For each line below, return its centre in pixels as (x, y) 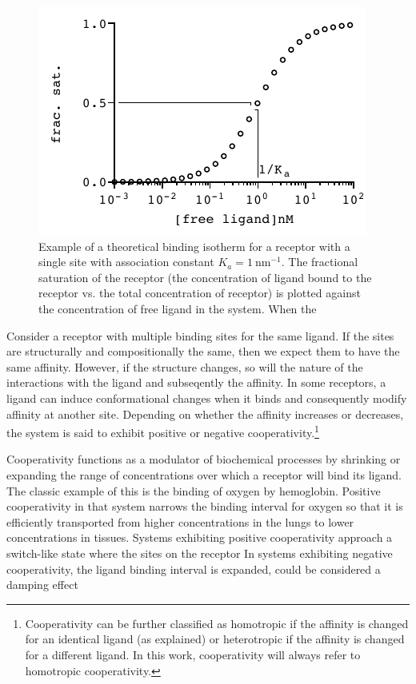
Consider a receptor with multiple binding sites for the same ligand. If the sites (200, 335)
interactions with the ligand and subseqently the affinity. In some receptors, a (196, 382)
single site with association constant (126, 262)
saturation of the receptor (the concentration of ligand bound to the (205, 277)
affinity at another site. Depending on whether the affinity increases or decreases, (205, 414)
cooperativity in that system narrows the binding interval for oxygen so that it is (205, 506)
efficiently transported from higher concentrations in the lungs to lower (180, 521)
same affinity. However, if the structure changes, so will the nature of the (185, 366)
